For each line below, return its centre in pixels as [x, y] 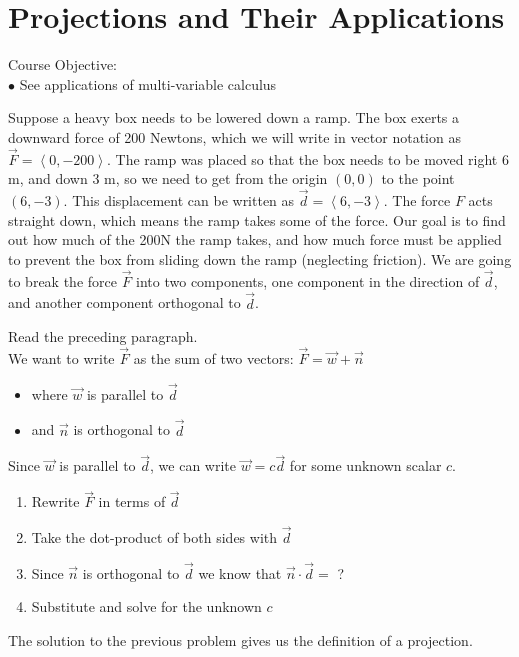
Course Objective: [63, 64]
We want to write [61, 357]
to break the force [62, 280]
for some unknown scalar [365, 465]
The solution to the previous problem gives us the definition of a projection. [240, 640]
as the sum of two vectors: [213, 357]
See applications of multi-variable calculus [148, 83]
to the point [418, 178]
